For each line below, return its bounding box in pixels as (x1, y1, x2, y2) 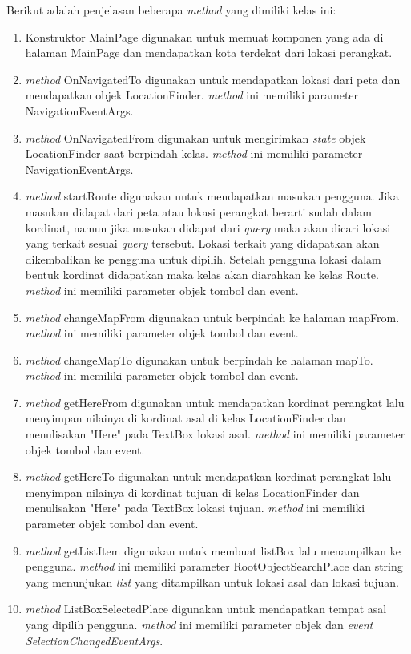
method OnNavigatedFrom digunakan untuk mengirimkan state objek (25, 129, 366, 146)
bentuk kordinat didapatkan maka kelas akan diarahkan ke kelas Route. (25, 266, 379, 283)
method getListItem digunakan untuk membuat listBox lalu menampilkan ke (25, 542, 401, 559)
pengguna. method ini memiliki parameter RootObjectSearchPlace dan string (25, 558, 403, 575)
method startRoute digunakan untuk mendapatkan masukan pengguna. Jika (25, 188, 399, 204)
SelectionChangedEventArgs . (25, 632, 163, 648)
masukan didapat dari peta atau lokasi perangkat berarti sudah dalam (25, 203, 372, 220)
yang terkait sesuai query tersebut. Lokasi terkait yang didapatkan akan (25, 235, 380, 252)
